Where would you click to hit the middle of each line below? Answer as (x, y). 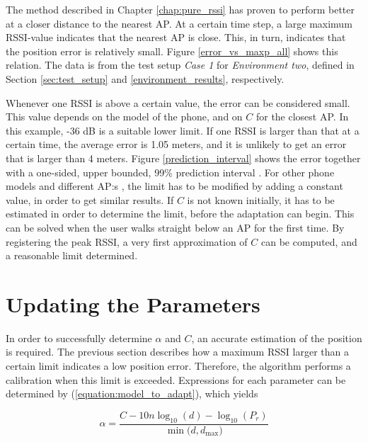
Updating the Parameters (133, 304)
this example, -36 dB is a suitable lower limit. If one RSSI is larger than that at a (183, 130)
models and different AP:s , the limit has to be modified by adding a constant (174, 186)
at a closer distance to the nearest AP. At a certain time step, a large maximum (179, 23)
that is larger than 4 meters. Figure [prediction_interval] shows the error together (183, 158)
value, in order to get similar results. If (90, 199)
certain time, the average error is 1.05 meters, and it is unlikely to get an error (176, 144)
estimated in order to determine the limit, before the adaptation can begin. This (180, 214)
